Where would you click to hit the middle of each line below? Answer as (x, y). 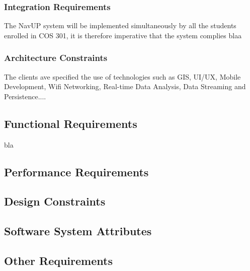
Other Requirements (58, 260)
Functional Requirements (71, 123)
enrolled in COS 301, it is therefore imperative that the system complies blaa (123, 35)
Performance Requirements (76, 172)
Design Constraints (55, 201)
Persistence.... (25, 96)
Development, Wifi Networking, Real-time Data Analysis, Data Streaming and (125, 86)
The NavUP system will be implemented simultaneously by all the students (120, 25)
